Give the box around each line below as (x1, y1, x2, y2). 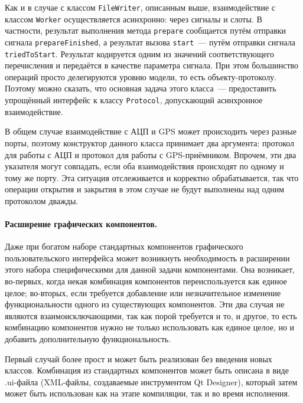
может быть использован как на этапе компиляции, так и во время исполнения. (5, 387, 290, 399)
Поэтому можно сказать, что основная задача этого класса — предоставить (5, 82, 276, 94)
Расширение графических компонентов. (5, 218, 158, 230)
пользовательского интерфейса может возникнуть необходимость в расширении (5, 251, 290, 264)
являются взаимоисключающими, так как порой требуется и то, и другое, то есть (5, 309, 297, 322)
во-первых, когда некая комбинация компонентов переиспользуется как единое (5, 275, 287, 287)
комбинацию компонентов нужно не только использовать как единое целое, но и (5, 321, 295, 333)
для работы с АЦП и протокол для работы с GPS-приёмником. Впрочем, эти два (5, 148, 297, 160)
